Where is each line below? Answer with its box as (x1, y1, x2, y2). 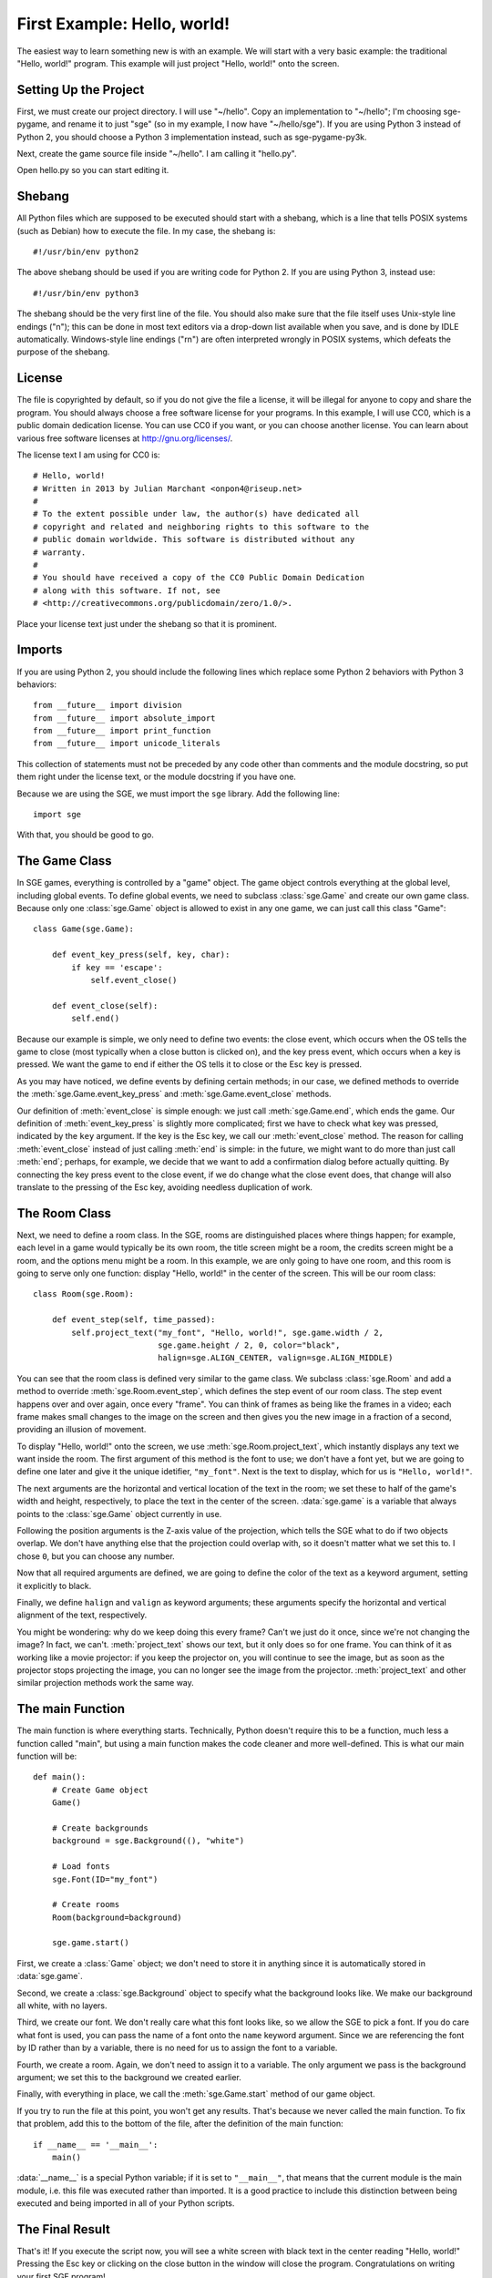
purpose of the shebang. (16, 346, 110, 357)
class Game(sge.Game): (33, 924, 135, 934)
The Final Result (16, 2222, 111, 2237)
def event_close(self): (51, 1000, 159, 1011)
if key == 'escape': (71, 962, 163, 972)
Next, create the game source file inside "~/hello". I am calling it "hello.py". (16, 149, 297, 159)
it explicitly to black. (16, 1580, 92, 1591)
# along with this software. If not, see (33, 585, 220, 596)
